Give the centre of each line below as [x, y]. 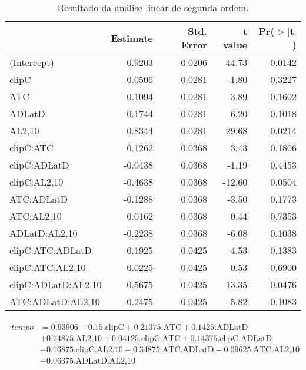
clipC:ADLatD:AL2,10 [56, 284]
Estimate [132, 38]
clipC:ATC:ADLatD [51, 250]
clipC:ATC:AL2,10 [48, 267]
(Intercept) [32, 62]
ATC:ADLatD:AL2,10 [55, 301]
